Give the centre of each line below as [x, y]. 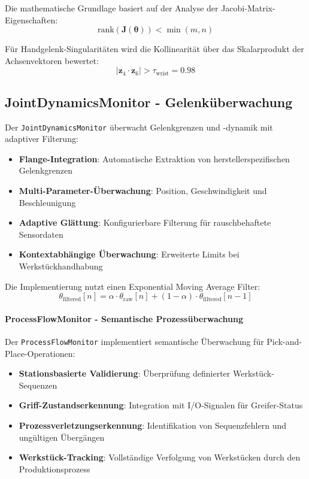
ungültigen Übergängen [62, 437]
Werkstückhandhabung [61, 266]
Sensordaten [41, 234]
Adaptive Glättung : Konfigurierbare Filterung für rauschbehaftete [145, 222]
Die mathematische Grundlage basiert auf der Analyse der [112, 8]
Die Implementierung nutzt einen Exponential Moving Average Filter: [133, 286]
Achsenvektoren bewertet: [52, 60]
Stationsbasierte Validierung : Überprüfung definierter [125, 373]
